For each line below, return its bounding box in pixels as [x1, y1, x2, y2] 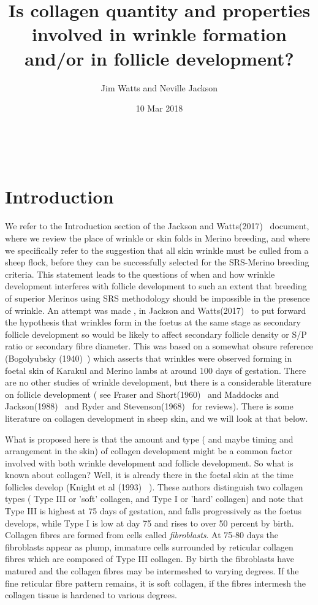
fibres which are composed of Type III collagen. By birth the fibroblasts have [5, 552, 294, 565]
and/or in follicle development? [25, 45, 294, 70]
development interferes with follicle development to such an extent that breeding [5, 280, 307, 292]
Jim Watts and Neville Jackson [100, 81, 218, 94]
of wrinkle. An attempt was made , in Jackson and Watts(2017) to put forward [5, 303, 306, 316]
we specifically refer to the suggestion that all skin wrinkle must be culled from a [5, 243, 309, 256]
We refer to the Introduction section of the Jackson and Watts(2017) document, [5, 219, 309, 232]
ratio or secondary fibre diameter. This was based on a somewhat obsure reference [5, 340, 313, 352]
